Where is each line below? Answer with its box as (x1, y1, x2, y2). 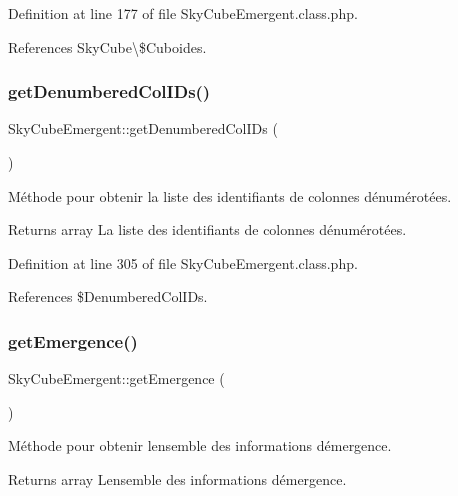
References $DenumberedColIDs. (8, 286, 208, 307)
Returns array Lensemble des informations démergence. (8, 468, 347, 489)
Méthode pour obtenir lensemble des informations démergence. (8, 435, 392, 456)
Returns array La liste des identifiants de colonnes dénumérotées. (8, 219, 407, 240)
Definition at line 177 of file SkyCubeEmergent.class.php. (8, 3, 358, 23)
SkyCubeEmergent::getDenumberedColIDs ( (8, 118, 278, 139)
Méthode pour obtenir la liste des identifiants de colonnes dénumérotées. (8, 185, 452, 206)
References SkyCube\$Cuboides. (8, 36, 207, 57)
